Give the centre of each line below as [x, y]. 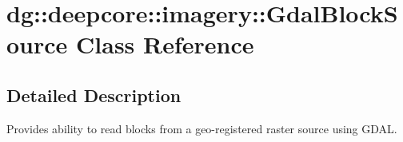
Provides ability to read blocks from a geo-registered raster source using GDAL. [202, 128]
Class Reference [165, 44]
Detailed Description [94, 95]
